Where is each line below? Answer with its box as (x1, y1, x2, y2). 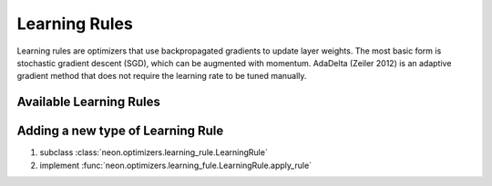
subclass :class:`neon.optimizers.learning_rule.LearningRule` (39, 147, 268, 158)
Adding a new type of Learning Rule (16, 123, 224, 139)
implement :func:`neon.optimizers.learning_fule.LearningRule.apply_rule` (39, 160, 313, 171)
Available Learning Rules (16, 94, 161, 110)
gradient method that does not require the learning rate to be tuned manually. (16, 71, 307, 82)
